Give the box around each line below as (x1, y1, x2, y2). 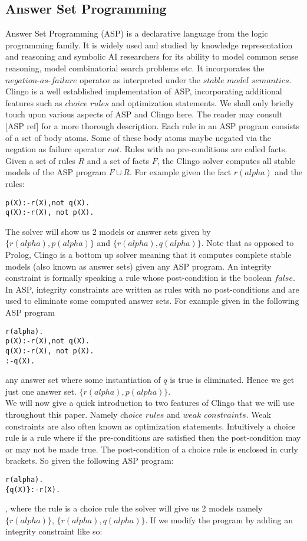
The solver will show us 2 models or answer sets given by (5, 225, 211, 237)
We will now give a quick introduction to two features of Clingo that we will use (5, 396, 295, 409)
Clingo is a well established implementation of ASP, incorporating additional (5, 85, 282, 97)
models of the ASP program (5, 166, 107, 178)
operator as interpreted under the (80, 73, 201, 86)
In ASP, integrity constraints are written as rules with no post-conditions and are (5, 283, 299, 295)
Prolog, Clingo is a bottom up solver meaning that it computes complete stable (5, 248, 292, 261)
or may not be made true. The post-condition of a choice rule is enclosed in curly (5, 442, 298, 455)
